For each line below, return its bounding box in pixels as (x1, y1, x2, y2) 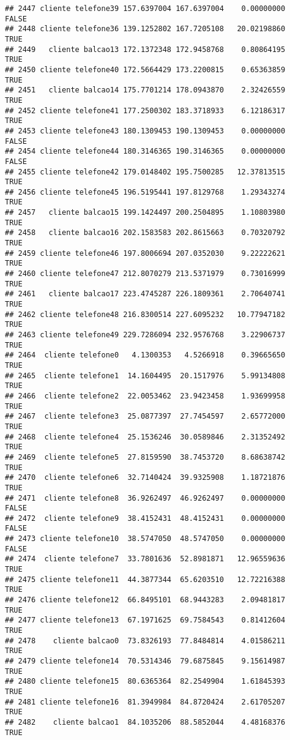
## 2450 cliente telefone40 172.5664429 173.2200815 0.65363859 (5, 65, 286, 74)
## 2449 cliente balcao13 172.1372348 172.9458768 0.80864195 (5, 45, 286, 54)
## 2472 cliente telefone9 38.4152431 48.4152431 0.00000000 (5, 514, 286, 523)
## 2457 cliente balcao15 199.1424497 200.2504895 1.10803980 (5, 208, 286, 217)
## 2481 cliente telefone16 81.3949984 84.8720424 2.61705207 (5, 697, 286, 706)
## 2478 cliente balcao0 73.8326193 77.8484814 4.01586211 (5, 636, 286, 645)
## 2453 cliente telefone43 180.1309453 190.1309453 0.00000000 (5, 126, 286, 135)
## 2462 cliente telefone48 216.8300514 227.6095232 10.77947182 (5, 310, 286, 319)
